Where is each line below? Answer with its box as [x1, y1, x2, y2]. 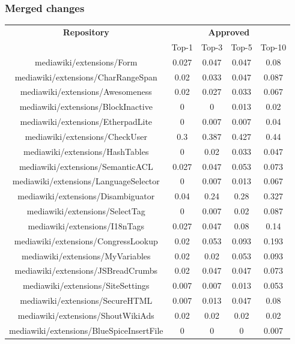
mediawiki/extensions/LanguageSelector [12, 175, 160, 187]
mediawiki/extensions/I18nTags [28, 219, 145, 232]
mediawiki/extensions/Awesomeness [20, 85, 152, 98]
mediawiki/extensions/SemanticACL [19, 160, 153, 172]
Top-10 [260, 40, 287, 53]
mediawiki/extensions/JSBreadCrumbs [14, 264, 158, 277]
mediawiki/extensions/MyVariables [21, 249, 151, 262]
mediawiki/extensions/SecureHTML [20, 294, 153, 307]
